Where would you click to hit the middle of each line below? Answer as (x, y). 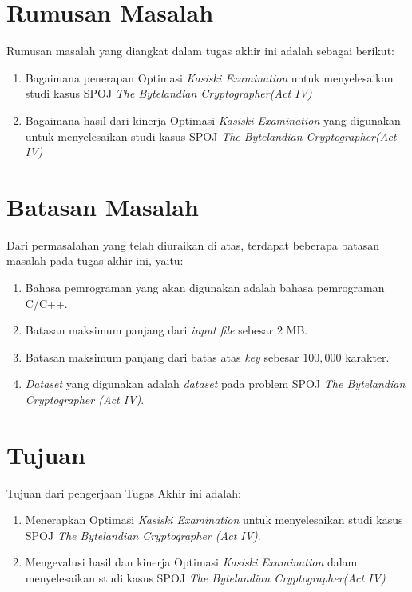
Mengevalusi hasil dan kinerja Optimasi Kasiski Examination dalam (191, 562)
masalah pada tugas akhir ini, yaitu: (95, 260)
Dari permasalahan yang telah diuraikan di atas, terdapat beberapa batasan (193, 244)
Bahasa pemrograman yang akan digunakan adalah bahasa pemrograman (205, 287)
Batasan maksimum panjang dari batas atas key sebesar (162, 356)
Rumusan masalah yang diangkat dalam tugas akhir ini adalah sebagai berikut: (200, 51)
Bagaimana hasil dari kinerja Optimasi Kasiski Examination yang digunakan (213, 120)
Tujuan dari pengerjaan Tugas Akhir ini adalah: (124, 492)
